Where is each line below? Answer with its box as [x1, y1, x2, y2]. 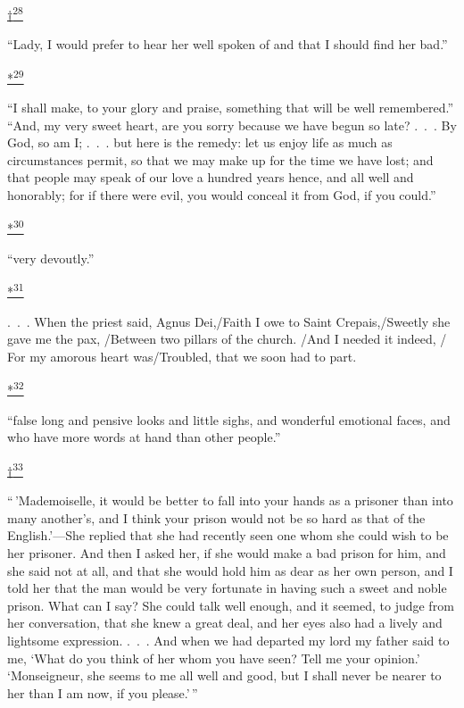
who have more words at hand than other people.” [7, 428, 281, 446]
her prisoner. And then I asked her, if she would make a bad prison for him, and [7, 544, 446, 562]
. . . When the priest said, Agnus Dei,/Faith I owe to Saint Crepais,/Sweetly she [7, 312, 451, 330]
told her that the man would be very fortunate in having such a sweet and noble [7, 579, 447, 597]
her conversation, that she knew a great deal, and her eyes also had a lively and [7, 613, 443, 632]
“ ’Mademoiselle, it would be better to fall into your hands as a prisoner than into [7, 491, 453, 510]
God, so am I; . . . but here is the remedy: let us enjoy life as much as [7, 133, 393, 152]
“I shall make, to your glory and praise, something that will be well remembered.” [7, 98, 454, 117]
